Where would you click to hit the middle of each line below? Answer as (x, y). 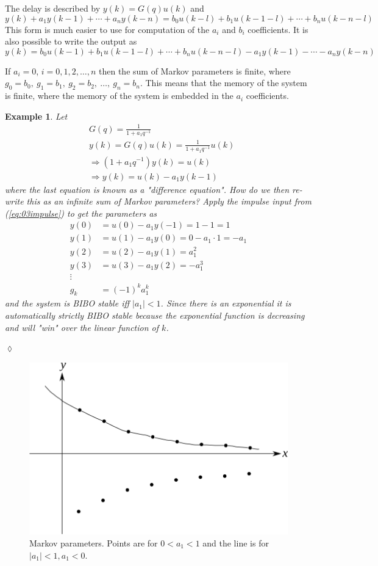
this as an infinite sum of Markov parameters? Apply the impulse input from (169, 201)
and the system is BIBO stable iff (67, 303)
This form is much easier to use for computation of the (107, 29)
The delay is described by (53, 8)
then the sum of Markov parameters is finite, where (195, 71)
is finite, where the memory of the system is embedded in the (119, 96)
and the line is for (236, 542)
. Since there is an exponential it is (226, 303)
